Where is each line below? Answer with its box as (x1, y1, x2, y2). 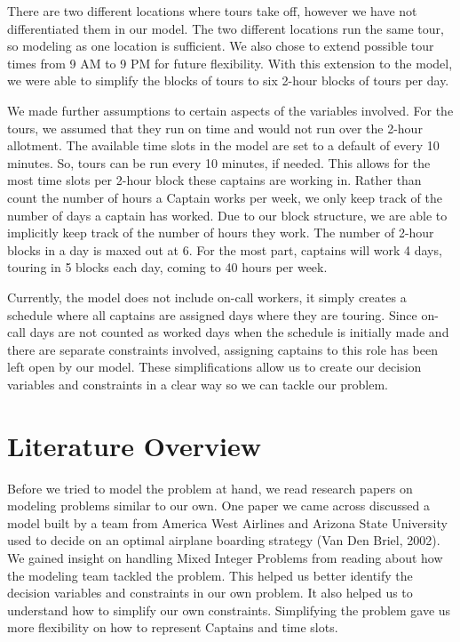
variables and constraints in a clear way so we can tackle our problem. (7, 374, 389, 393)
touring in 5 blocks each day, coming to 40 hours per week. (7, 258, 328, 277)
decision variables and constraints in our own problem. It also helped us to (7, 583, 413, 602)
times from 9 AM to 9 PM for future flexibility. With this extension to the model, (7, 53, 453, 72)
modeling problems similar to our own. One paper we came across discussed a (7, 496, 430, 515)
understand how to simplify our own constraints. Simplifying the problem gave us (7, 600, 451, 619)
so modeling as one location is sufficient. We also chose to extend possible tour (7, 36, 434, 55)
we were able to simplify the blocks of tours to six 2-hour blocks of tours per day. (7, 71, 449, 90)
